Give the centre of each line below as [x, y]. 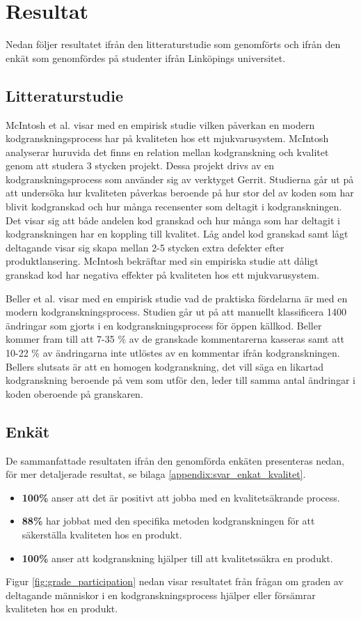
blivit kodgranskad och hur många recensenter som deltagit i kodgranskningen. [174, 207]
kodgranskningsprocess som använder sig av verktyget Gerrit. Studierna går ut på [180, 179]
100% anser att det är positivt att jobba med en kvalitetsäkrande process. [181, 497]
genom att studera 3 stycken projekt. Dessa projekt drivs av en [140, 165]
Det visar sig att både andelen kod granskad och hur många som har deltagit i [173, 220]
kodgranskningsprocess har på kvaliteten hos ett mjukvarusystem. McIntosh [167, 138]
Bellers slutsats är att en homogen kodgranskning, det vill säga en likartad [165, 366]
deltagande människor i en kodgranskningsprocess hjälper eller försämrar [161, 595]
